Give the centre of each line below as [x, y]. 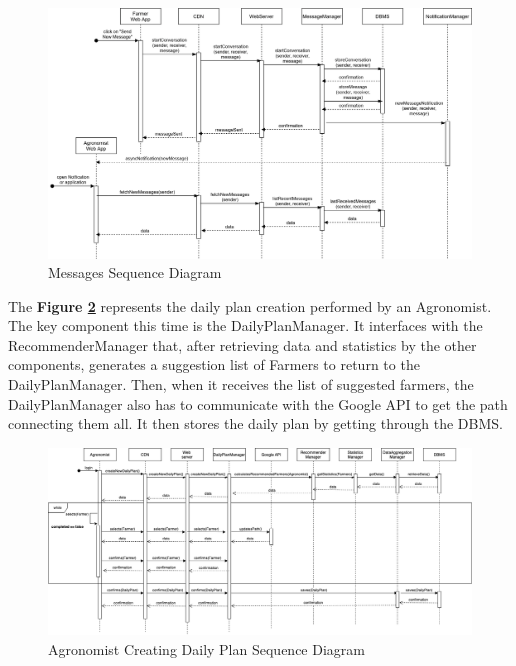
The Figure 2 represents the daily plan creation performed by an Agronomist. [250, 305]
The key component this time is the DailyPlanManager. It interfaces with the [245, 325]
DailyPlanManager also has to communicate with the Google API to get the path [258, 403]
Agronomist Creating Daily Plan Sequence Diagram [206, 649]
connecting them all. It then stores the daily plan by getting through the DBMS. [255, 423]
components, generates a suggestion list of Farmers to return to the [214, 364]
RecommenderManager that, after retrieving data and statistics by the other [242, 344]
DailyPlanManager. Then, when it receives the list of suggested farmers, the [241, 384]
